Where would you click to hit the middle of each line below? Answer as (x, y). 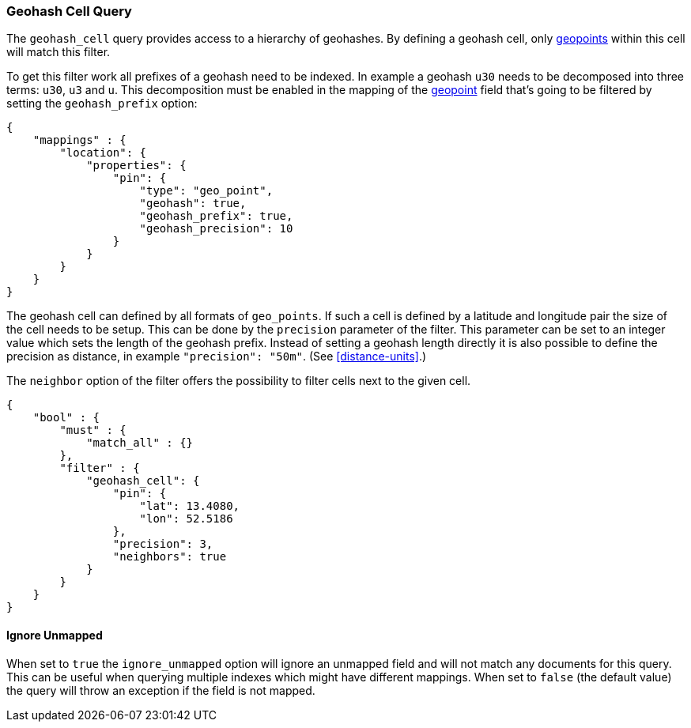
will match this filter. (59, 52)
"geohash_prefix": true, (216, 216)
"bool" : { (66, 418)
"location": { (103, 153)
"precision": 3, (163, 544)
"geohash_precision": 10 (216, 229)
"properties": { (136, 166)
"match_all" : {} (140, 443)
